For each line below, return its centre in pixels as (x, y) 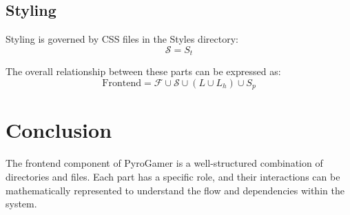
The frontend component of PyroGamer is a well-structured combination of (164, 163)
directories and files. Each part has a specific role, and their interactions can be (173, 177)
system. (21, 204)
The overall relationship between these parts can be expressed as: (143, 71)
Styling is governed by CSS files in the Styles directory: (122, 39)
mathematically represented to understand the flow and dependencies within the (175, 190)
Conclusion (59, 130)
